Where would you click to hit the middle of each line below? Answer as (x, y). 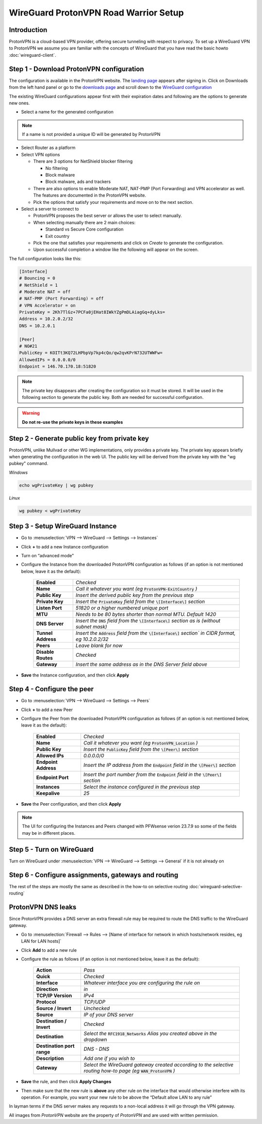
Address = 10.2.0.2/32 (46, 319)
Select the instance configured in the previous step (142, 787)
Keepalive (48, 793)
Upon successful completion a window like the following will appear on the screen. (116, 249)
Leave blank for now (99, 645)
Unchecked (97, 1008)
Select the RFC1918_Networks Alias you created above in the (150, 1034)
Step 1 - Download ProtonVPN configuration (76, 69)
